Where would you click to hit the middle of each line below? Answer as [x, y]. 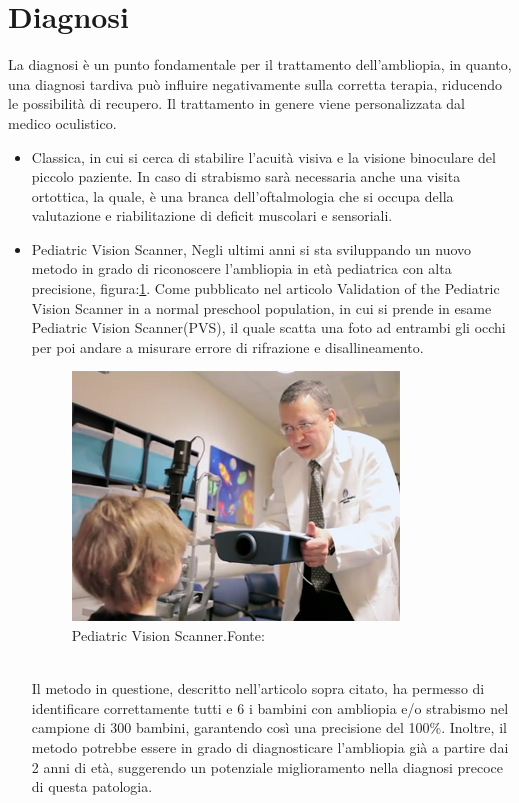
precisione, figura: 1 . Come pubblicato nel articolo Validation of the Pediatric [265, 288]
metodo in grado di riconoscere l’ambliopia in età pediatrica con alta [241, 268]
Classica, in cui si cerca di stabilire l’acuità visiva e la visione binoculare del [263, 156]
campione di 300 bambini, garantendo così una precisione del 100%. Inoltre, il [269, 727]
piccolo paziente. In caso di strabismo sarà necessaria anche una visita [246, 176]
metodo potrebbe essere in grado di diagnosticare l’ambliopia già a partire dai [270, 747]
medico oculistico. [62, 122]
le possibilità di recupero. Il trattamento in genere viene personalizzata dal [236, 103]
